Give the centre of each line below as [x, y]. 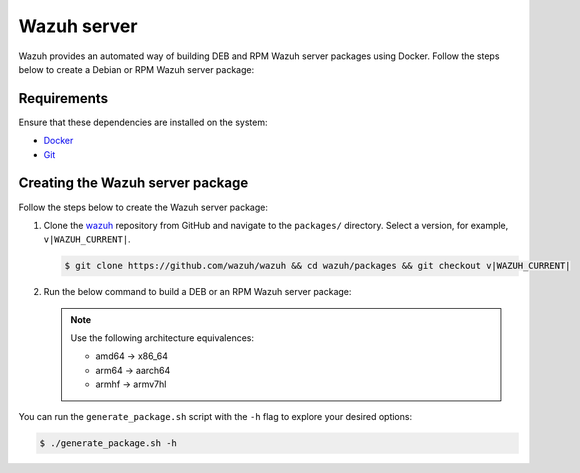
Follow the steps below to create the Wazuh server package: [143, 207]
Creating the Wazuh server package [133, 183]
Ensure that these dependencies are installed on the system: [143, 122]
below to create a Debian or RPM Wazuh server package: [136, 69]
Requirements [63, 98]
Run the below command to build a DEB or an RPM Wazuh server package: [197, 292]
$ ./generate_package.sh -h [108, 443]
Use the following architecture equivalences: [162, 338]
